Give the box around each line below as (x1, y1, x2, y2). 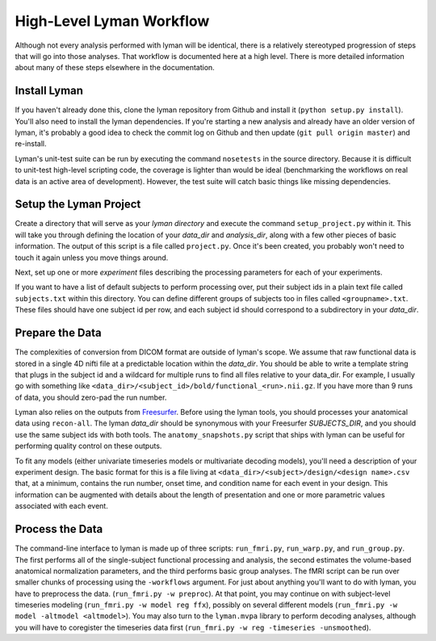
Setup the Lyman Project (15, 198, 141, 212)
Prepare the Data (15, 326, 102, 340)
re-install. (15, 139, 48, 149)
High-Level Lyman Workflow (15, 12, 210, 30)
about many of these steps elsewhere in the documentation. (15, 63, 216, 73)
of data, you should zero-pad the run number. (15, 392, 167, 402)
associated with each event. (15, 501, 108, 511)
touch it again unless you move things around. (15, 253, 169, 262)
